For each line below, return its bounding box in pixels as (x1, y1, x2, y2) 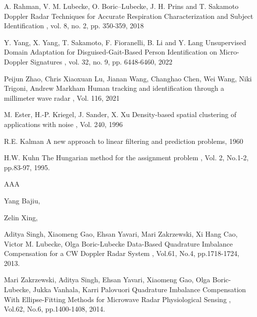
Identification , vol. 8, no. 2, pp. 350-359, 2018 (4, 20, 144, 31)
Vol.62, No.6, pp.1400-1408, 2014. (4, 304, 105, 314)
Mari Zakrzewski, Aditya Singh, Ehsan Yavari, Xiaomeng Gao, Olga (4, 274, 210, 285)
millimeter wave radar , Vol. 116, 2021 (4, 92, 120, 103)
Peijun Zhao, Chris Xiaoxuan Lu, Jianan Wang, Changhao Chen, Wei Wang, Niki (4, 73, 252, 83)
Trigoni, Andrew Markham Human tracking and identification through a (4, 83, 224, 93)
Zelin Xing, (4, 212, 38, 222)
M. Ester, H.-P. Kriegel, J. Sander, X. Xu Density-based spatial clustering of (4, 109, 237, 120)
